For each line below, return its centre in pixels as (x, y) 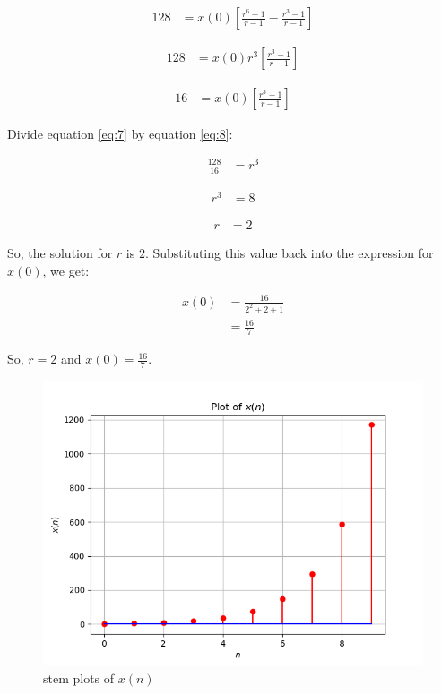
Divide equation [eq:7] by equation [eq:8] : (120, 134)
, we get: (66, 270)
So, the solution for (60, 253)
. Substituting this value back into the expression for (289, 253)
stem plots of (79, 677)
